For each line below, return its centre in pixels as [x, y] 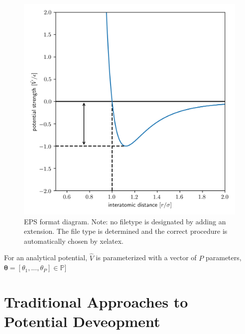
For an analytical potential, [46, 257]
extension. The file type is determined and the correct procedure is [126, 231]
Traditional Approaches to [96, 301]
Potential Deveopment [82, 321]
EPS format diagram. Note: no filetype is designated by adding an [125, 221]
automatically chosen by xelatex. [74, 241]
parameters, [223, 257]
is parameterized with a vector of [146, 257]
